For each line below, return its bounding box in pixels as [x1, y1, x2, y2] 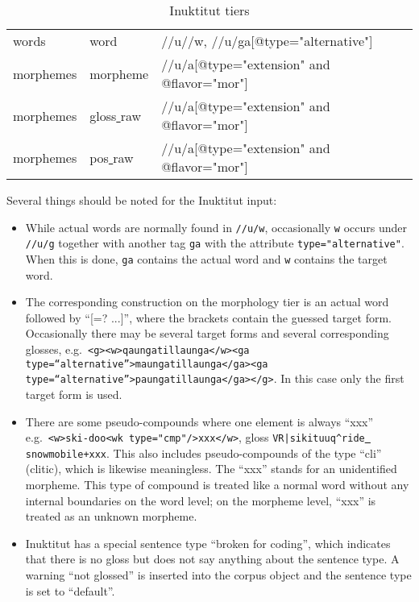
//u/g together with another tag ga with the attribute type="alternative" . [25, 235, 404, 251]
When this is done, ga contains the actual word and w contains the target [25, 250, 388, 267]
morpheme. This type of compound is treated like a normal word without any [25, 476, 409, 492]
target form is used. [25, 385, 122, 402]
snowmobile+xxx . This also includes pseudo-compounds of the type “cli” [25, 444, 382, 461]
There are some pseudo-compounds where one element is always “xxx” [25, 413, 374, 430]
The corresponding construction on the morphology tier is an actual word [25, 293, 389, 310]
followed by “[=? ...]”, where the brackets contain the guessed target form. [25, 309, 392, 326]
